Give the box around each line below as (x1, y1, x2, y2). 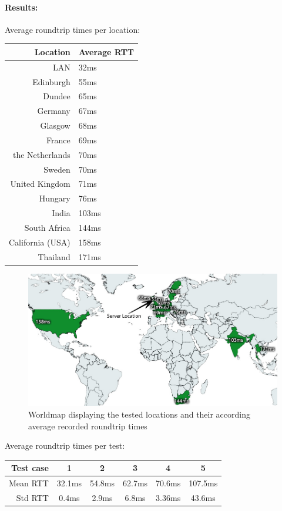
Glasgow (40, 119, 70, 132)
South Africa (24, 221, 70, 234)
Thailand (38, 250, 70, 263)
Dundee (43, 90, 70, 102)
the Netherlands (12, 148, 70, 160)
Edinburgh (32, 75, 70, 88)
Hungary (39, 192, 70, 204)
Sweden (43, 163, 70, 175)
